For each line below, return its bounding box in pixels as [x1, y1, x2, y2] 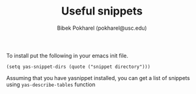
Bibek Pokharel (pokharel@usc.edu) [56, 24, 147, 32]
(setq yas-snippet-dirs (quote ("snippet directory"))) [6, 64, 150, 70]
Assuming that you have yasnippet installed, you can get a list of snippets [6, 74, 190, 81]
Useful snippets [61, 4, 143, 18]
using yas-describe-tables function [6, 81, 96, 88]
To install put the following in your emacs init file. [6, 52, 129, 59]
